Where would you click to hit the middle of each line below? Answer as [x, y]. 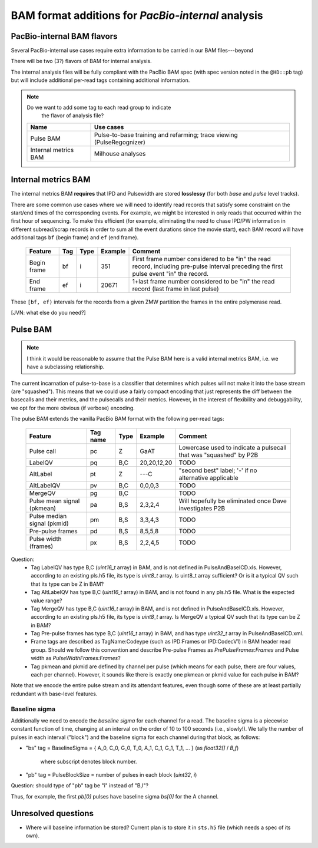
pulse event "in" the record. [170, 273]
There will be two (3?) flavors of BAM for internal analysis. [81, 61]
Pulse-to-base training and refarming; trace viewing [166, 134]
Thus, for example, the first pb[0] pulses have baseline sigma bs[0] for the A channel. [115, 796]
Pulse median [48, 516]
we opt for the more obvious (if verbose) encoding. [73, 408]
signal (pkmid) [49, 523]
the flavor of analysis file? [73, 116]
